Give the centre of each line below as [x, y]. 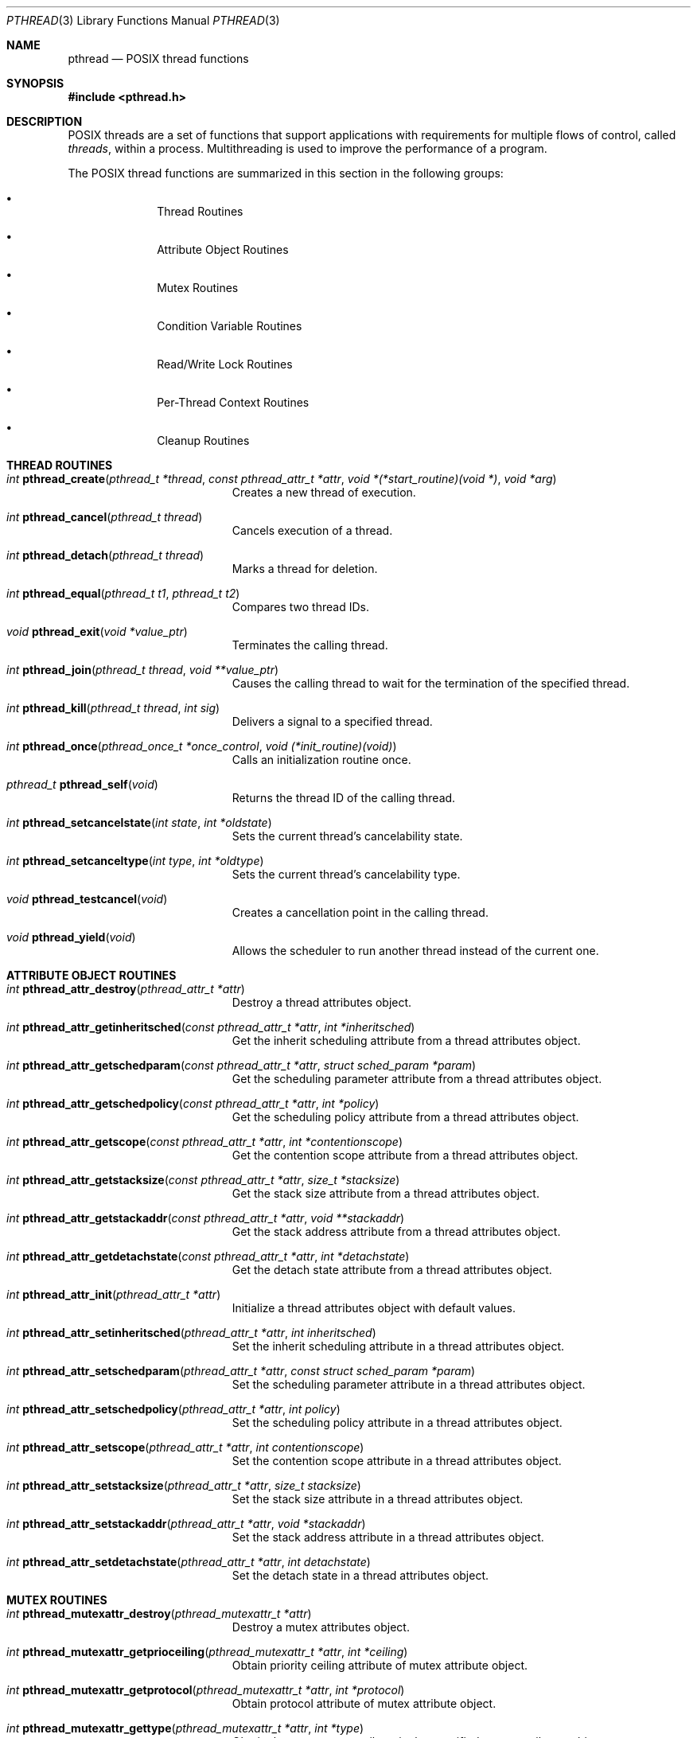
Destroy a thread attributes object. [322, 1002]
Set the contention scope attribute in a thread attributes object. [397, 1461]
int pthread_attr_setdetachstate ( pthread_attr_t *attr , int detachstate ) [189, 1562]
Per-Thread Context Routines [233, 402]
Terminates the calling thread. [310, 645]
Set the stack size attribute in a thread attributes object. [378, 1499]
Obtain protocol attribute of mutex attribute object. [364, 1703]
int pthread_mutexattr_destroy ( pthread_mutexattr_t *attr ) [159, 1613]
